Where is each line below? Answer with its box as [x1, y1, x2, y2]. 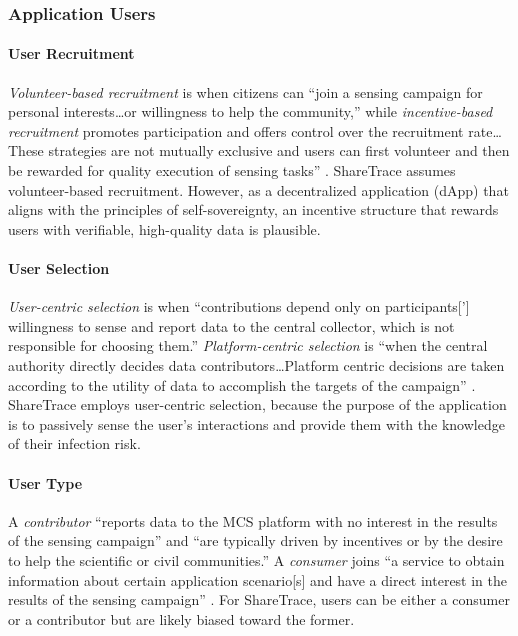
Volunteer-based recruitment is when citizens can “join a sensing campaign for [8, 81, 483, 102]
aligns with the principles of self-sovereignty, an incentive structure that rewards [8, 199, 499, 220]
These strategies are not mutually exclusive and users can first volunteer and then [8, 140, 510, 161]
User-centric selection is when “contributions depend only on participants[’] [8, 296, 470, 317]
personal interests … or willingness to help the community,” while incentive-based [8, 101, 493, 122]
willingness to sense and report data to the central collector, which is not [8, 315, 455, 336]
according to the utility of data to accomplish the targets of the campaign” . [8, 374, 476, 395]
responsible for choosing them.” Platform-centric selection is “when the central [8, 335, 488, 356]
